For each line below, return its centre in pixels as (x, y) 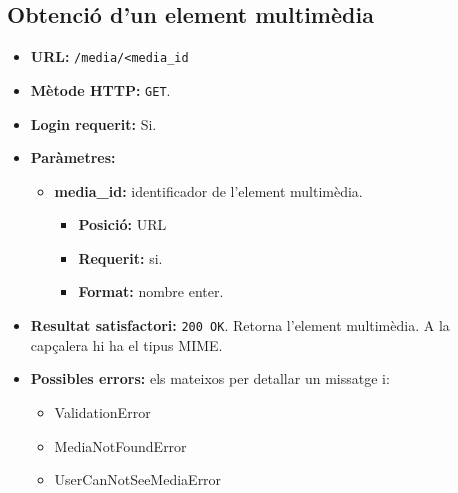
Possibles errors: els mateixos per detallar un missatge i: (210, 378)
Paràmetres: (73, 157)
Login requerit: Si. (93, 123)
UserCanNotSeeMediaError (138, 479)
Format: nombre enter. (151, 291)
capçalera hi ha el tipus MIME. (126, 344)
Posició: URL (122, 224)
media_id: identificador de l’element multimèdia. (208, 190)
